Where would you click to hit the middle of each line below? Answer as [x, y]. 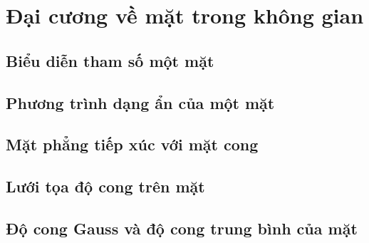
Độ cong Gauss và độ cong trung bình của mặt [182, 228]
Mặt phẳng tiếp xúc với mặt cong [132, 144]
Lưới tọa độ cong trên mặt [105, 186]
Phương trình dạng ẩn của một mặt [140, 102]
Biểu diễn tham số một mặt [110, 60]
